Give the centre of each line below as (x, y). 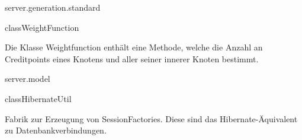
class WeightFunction (42, 27)
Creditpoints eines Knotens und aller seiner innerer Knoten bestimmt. (132, 58)
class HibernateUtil (38, 98)
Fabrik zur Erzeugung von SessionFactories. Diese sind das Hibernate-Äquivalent (151, 118)
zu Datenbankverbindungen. (56, 130)
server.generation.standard (53, 7)
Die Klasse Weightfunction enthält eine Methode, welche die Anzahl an (134, 47)
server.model (28, 79)
